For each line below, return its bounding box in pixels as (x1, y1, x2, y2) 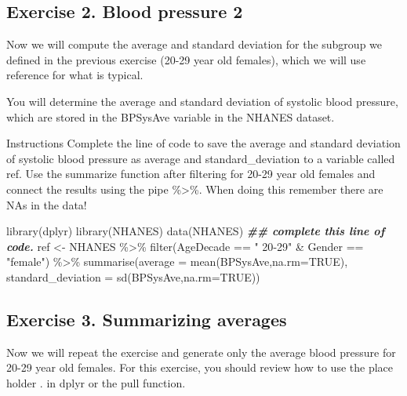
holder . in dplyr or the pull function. (6, 374, 186, 391)
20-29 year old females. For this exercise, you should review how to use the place (6, 359, 394, 376)
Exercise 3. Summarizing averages (6, 307, 287, 331)
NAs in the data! (6, 196, 87, 213)
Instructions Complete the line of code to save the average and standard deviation (6, 135, 401, 151)
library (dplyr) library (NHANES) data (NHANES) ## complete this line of (6, 223, 385, 239)
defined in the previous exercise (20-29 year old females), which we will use (6, 51, 366, 67)
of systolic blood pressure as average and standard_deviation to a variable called (6, 150, 395, 166)
